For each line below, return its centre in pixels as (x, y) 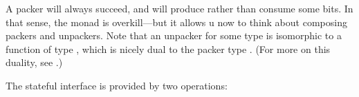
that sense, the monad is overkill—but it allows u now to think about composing (176, 22)
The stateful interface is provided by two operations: (117, 85)
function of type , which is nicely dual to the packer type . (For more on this (168, 48)
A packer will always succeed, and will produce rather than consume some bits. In (179, 8)
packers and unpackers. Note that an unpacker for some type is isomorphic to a (174, 35)
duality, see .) (34, 62)
